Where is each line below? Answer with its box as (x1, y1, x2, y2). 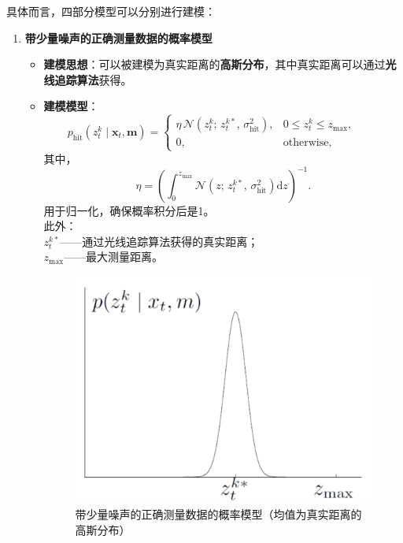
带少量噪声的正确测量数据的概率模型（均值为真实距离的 (75, 506, 362, 523)
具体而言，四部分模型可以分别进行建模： (6, 3, 216, 19)
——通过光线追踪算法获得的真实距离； (60, 232, 259, 249)
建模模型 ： (43, 98, 99, 114)
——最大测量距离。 (64, 248, 164, 265)
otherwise (283, 137, 329, 149)
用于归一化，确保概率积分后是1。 (43, 202, 215, 218)
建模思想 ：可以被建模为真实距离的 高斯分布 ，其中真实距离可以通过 (43, 56, 386, 73)
